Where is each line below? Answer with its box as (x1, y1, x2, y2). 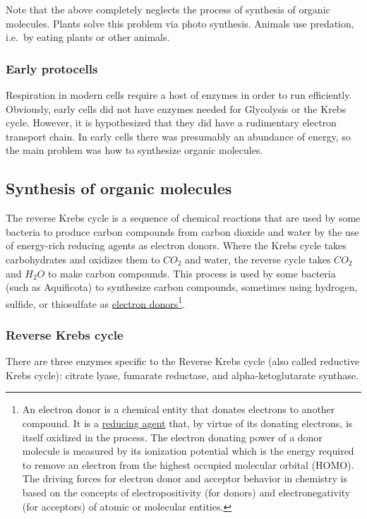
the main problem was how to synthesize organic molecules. (6, 143, 263, 157)
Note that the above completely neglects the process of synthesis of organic (6, 2, 330, 16)
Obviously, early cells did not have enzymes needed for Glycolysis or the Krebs (6, 101, 347, 116)
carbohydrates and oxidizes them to (6, 251, 160, 266)
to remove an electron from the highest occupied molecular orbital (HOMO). (22, 457, 354, 472)
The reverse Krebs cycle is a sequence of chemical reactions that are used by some (6, 210, 361, 225)
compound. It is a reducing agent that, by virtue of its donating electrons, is (22, 415, 353, 430)
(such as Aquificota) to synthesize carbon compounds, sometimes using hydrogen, (6, 280, 358, 294)
